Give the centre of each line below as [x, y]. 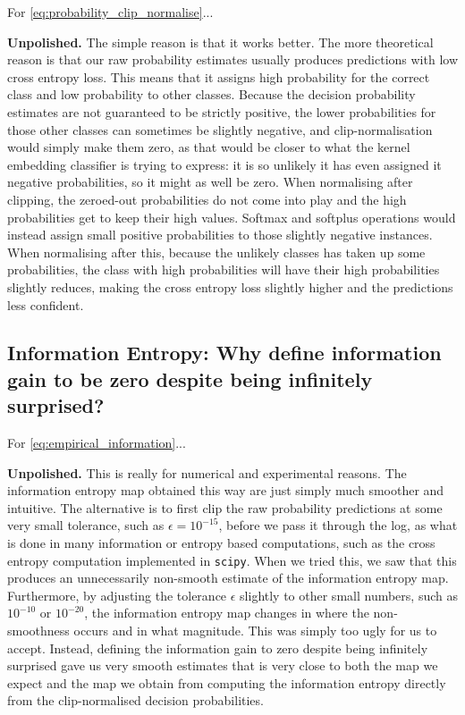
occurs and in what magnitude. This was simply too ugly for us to [255, 631]
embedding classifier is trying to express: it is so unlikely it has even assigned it [224, 164]
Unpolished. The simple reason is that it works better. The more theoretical [220, 42]
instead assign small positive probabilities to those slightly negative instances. [220, 235]
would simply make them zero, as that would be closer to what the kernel [209, 147]
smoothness [38, 631]
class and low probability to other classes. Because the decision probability [211, 94]
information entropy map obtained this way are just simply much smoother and [226, 490]
